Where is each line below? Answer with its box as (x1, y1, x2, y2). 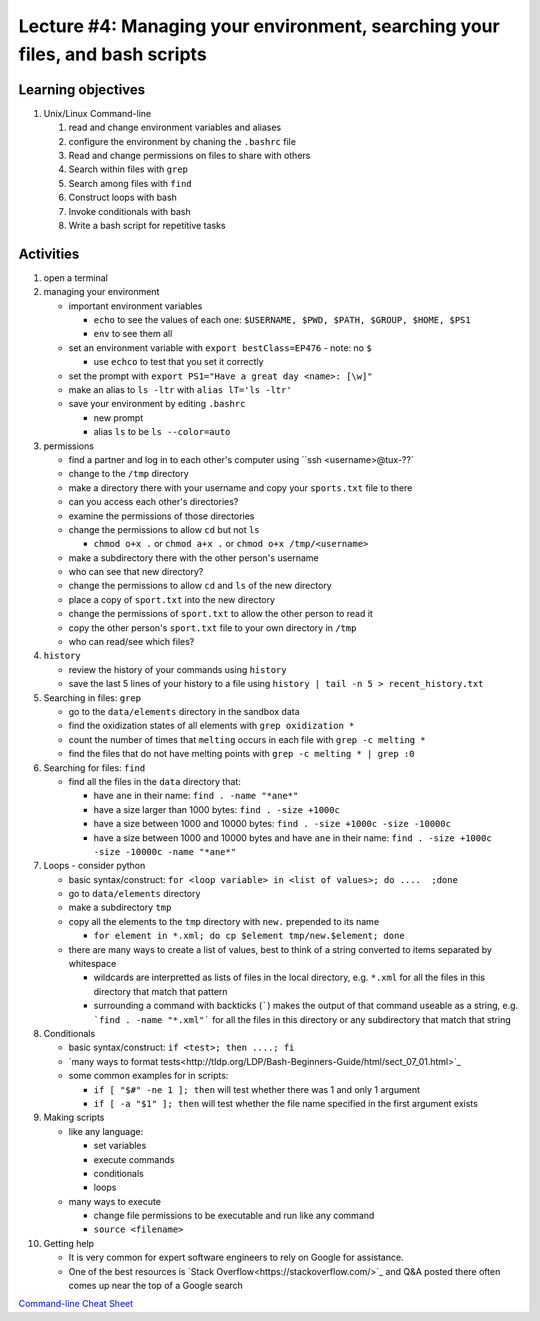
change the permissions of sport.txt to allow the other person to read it (68, 608, 374, 620)
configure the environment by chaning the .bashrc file (68, 135, 297, 147)
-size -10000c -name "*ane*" (93, 846, 237, 857)
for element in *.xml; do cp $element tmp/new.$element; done (93, 930, 405, 942)
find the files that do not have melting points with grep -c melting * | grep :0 (68, 748, 415, 760)
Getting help (43, 1237, 95, 1249)
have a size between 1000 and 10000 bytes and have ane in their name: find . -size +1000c (93, 831, 492, 844)
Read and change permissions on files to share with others (68, 150, 311, 162)
